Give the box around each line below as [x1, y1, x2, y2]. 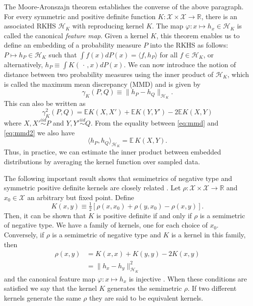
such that [49, 49, 77, 59]
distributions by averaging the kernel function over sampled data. [4, 156, 200, 167]
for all [159, 49, 178, 59]
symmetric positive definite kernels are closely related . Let [4, 182, 181, 193]
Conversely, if [4, 229, 44, 239]
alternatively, [4, 59, 43, 69]
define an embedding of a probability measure [4, 40, 141, 50]
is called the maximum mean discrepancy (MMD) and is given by [4, 78, 201, 89]
